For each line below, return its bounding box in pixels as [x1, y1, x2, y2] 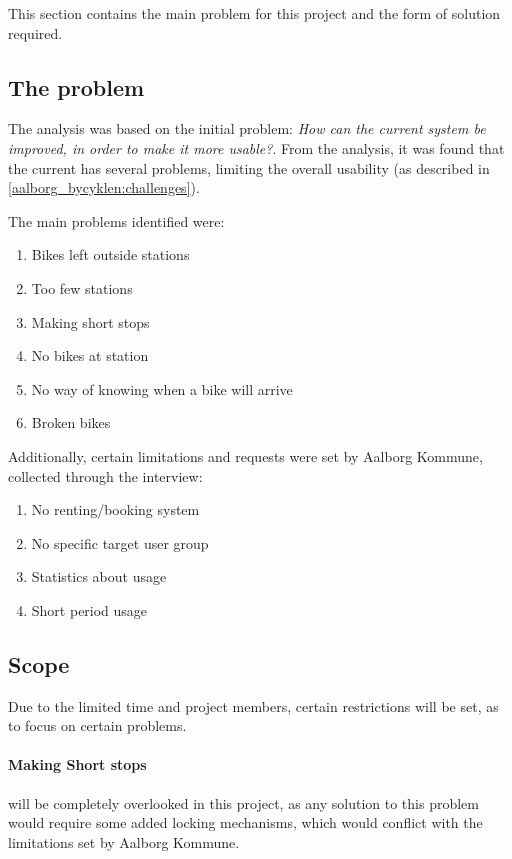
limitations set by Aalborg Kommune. [8, 831, 240, 852]
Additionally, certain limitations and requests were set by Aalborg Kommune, [8, 445, 483, 466]
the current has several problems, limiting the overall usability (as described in [8, 157, 490, 178]
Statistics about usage [31, 566, 167, 587]
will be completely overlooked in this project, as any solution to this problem [8, 792, 479, 813]
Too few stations [31, 277, 133, 298]
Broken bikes [31, 412, 111, 433]
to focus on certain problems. [8, 715, 187, 736]
